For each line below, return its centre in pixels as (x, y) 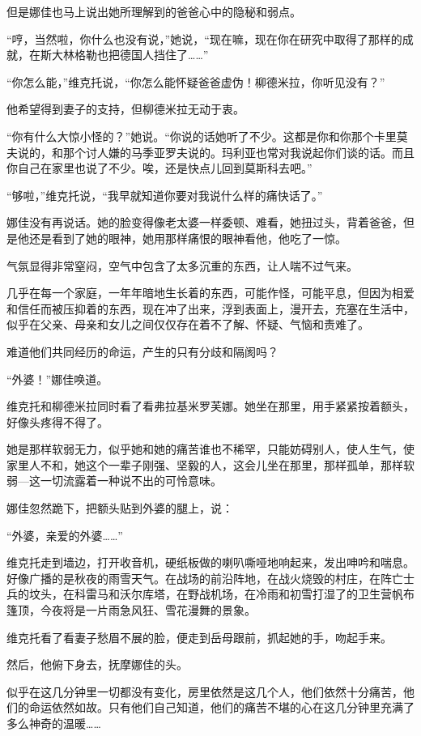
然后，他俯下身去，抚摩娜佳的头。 (97, 664)
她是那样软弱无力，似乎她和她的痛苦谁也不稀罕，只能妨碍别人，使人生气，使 (210, 449)
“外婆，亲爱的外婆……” (65, 535)
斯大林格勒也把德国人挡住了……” (124, 55)
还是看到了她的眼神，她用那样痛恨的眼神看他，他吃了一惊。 (187, 238)
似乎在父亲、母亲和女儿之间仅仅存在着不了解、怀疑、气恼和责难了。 (188, 324)
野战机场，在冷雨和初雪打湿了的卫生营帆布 (301, 594)
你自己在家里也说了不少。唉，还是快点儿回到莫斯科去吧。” (159, 168)
